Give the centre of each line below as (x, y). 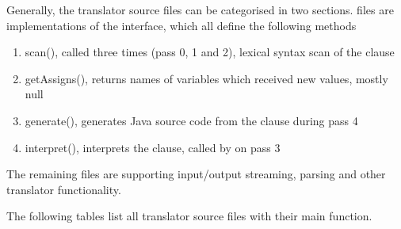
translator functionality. (64, 189)
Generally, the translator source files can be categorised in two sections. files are (200, 10)
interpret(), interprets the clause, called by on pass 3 (153, 147)
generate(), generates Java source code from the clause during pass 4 (191, 120)
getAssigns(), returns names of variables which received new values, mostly (206, 78)
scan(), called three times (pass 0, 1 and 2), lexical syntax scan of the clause (210, 52)
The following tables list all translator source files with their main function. (189, 216)
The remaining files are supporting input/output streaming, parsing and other (196, 174)
